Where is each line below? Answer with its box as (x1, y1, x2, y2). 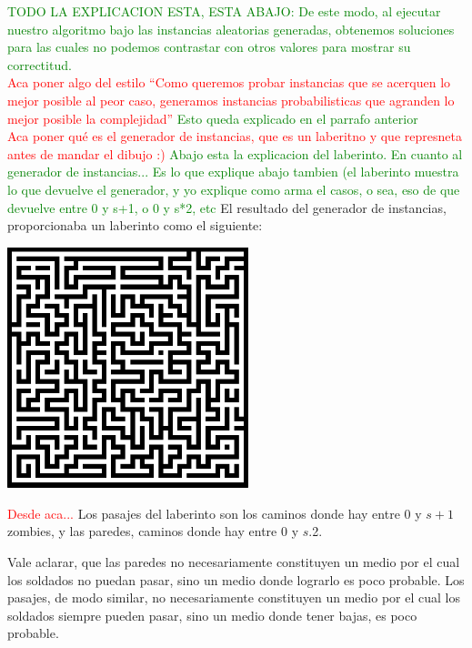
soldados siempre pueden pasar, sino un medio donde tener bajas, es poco (7, 605, 417, 624)
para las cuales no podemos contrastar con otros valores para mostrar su (7, 37, 411, 56)
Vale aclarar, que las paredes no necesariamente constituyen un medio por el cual (7, 552, 460, 572)
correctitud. (7, 55, 72, 74)
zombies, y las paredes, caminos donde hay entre (7, 521, 277, 541)
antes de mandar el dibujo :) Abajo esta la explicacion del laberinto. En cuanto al (7, 144, 463, 163)
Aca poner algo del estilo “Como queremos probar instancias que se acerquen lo (7, 73, 451, 92)
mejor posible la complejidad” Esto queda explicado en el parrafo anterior (7, 108, 418, 127)
